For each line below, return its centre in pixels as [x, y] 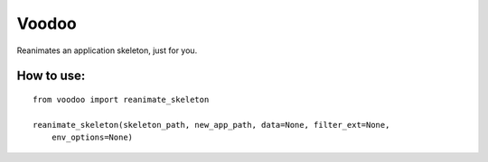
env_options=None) [92, 138]
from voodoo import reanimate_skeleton [121, 99]
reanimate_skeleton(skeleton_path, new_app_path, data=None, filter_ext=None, [211, 125]
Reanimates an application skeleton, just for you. [107, 50]
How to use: [51, 76]
